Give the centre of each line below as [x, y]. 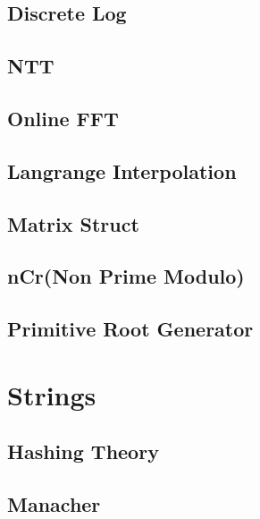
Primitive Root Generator [130, 329]
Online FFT [63, 118]
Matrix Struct [73, 223]
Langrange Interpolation [122, 170]
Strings [52, 394]
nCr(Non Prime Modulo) [126, 276]
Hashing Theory [83, 451]
